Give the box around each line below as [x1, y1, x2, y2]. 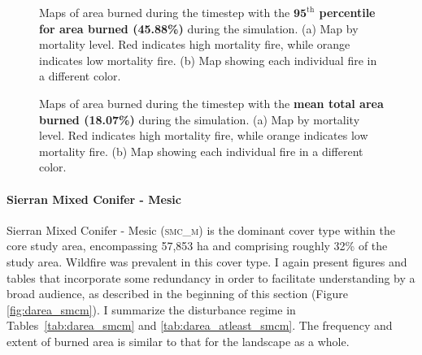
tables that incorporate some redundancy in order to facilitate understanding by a [7, 269, 415, 286]
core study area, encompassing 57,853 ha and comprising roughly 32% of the [7, 237, 388, 254]
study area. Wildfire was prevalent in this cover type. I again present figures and [7, 253, 407, 270]
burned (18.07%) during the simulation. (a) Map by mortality [39, 110, 360, 128]
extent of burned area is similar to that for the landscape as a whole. [7, 332, 350, 349]
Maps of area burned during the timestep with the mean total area [39, 94, 384, 111]
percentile [319, 4, 376, 20]
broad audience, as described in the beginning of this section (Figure [7, 285, 348, 302]
